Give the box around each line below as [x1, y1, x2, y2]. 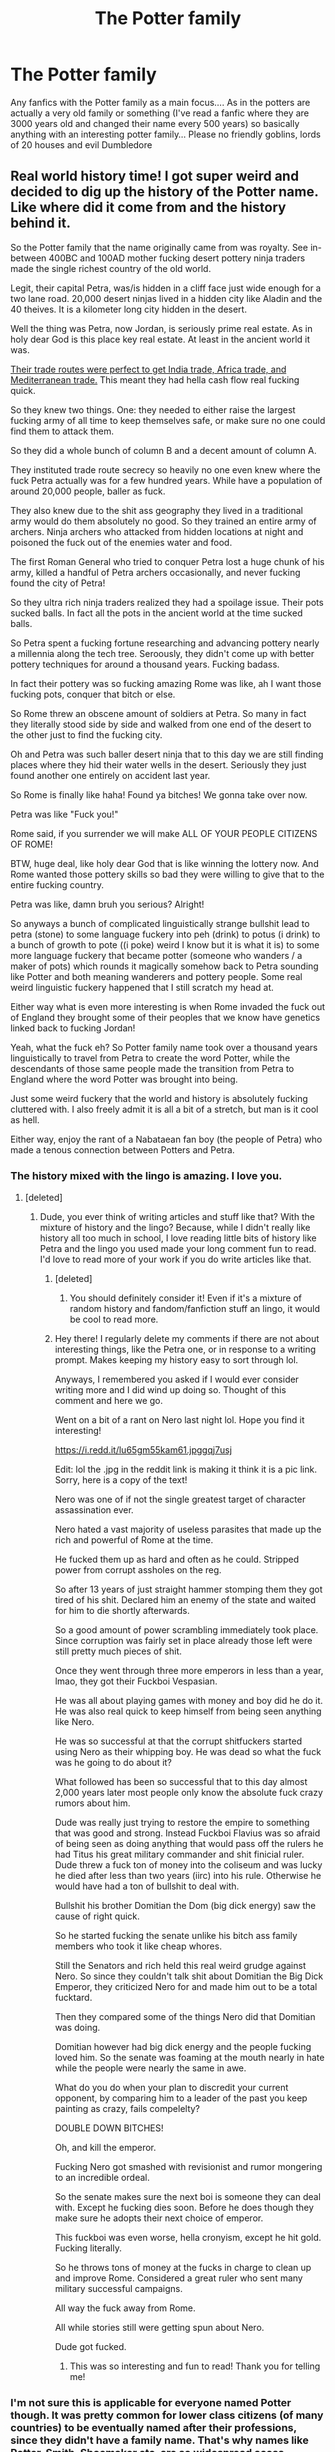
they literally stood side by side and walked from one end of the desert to [10, 718, 312, 730]
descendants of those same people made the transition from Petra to [10, 1062, 295, 1074]
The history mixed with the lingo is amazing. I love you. [10, 1168, 283, 1182]
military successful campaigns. [54, 2283, 183, 2295]
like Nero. [54, 1716, 95, 1728]
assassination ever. [54, 1504, 134, 1516]
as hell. [10, 1113, 40, 1126]
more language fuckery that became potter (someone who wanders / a [10, 949, 303, 961]
